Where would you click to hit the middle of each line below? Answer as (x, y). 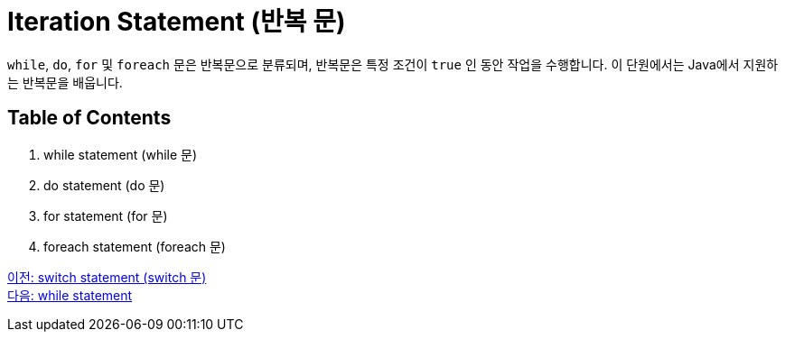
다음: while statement (70, 295)
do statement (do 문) (104, 185)
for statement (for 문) (106, 215)
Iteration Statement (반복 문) (177, 22)
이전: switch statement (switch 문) (107, 277)
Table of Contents (89, 118)
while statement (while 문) (121, 154)
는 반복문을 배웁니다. (65, 82)
